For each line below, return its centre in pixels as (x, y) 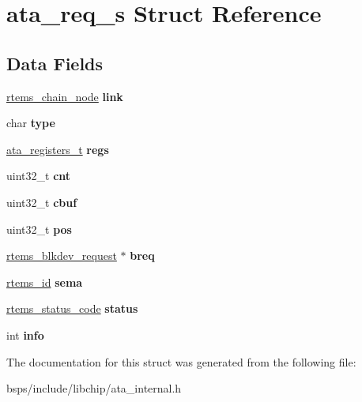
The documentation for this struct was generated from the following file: (181, 361)
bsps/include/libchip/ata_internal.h (94, 388)
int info (25, 334)
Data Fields (55, 63)
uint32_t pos (39, 229)
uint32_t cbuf (42, 202)
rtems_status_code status (72, 308)
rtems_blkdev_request (62, 255)
